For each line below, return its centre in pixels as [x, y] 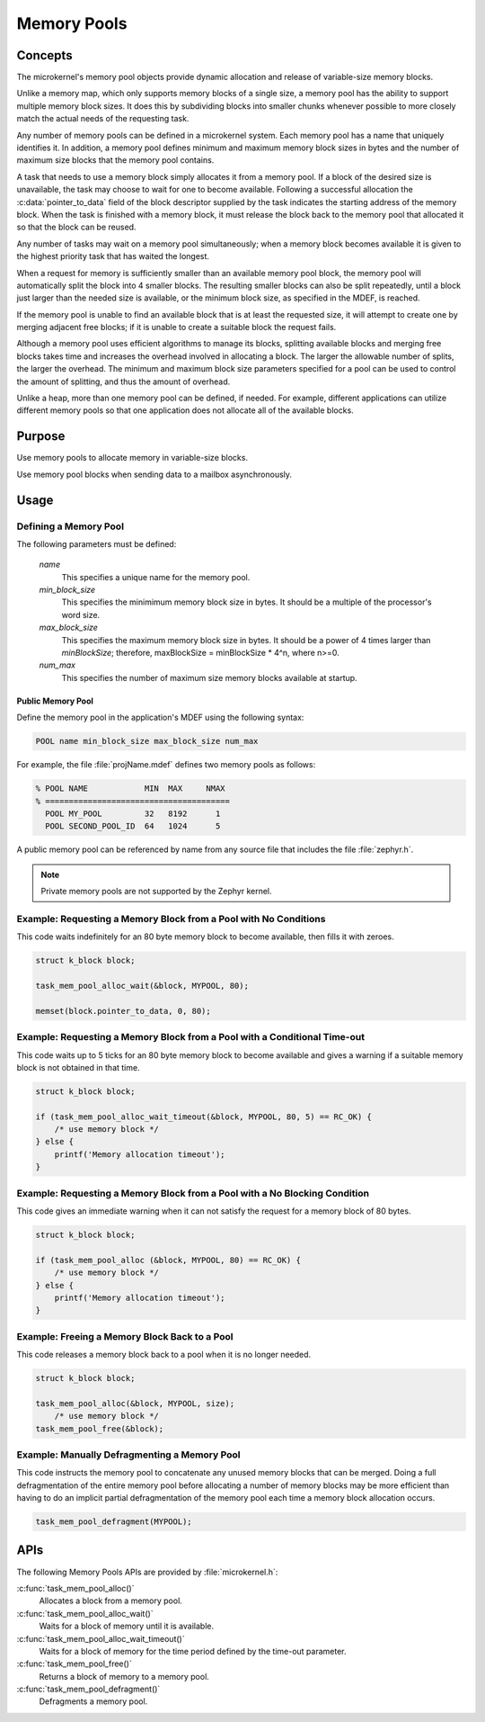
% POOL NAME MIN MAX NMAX [130, 789]
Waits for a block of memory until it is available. [127, 1626]
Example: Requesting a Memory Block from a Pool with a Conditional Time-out [191, 1037]
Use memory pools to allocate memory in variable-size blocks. [132, 458]
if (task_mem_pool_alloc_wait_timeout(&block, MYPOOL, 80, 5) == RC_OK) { [204, 1117]
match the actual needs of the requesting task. [103, 119]
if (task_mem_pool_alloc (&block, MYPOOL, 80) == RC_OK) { [168, 1260]
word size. [81, 614]
